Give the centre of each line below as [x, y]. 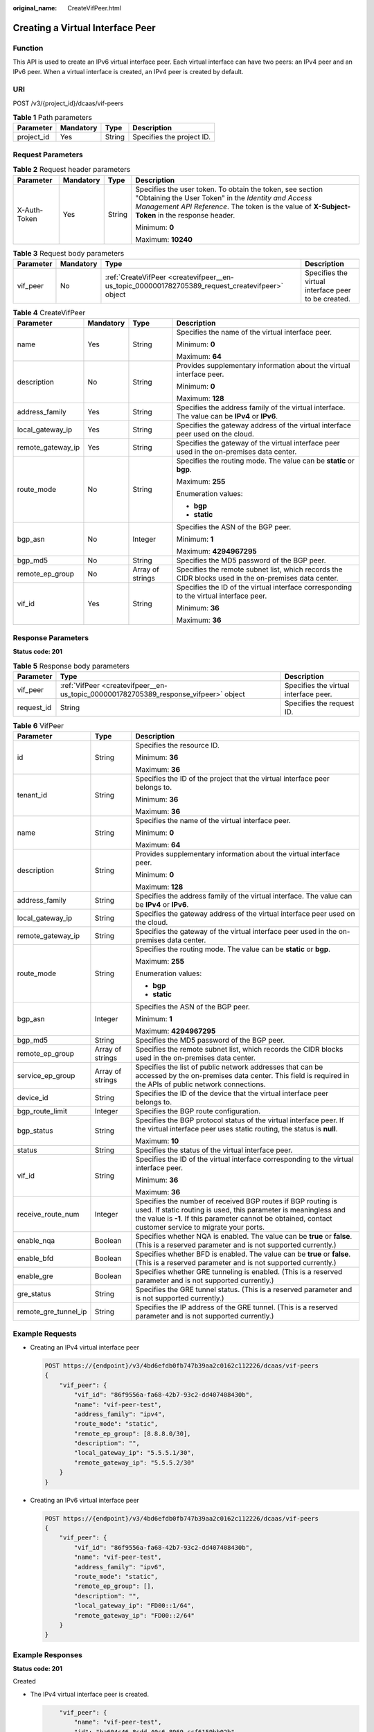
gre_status [34, 1294]
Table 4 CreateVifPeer [49, 313]
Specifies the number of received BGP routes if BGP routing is [236, 1201]
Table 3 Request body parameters [69, 253]
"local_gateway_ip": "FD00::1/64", [134, 1606]
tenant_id [32, 795]
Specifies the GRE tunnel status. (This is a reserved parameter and [244, 1290]
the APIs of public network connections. [201, 1084]
